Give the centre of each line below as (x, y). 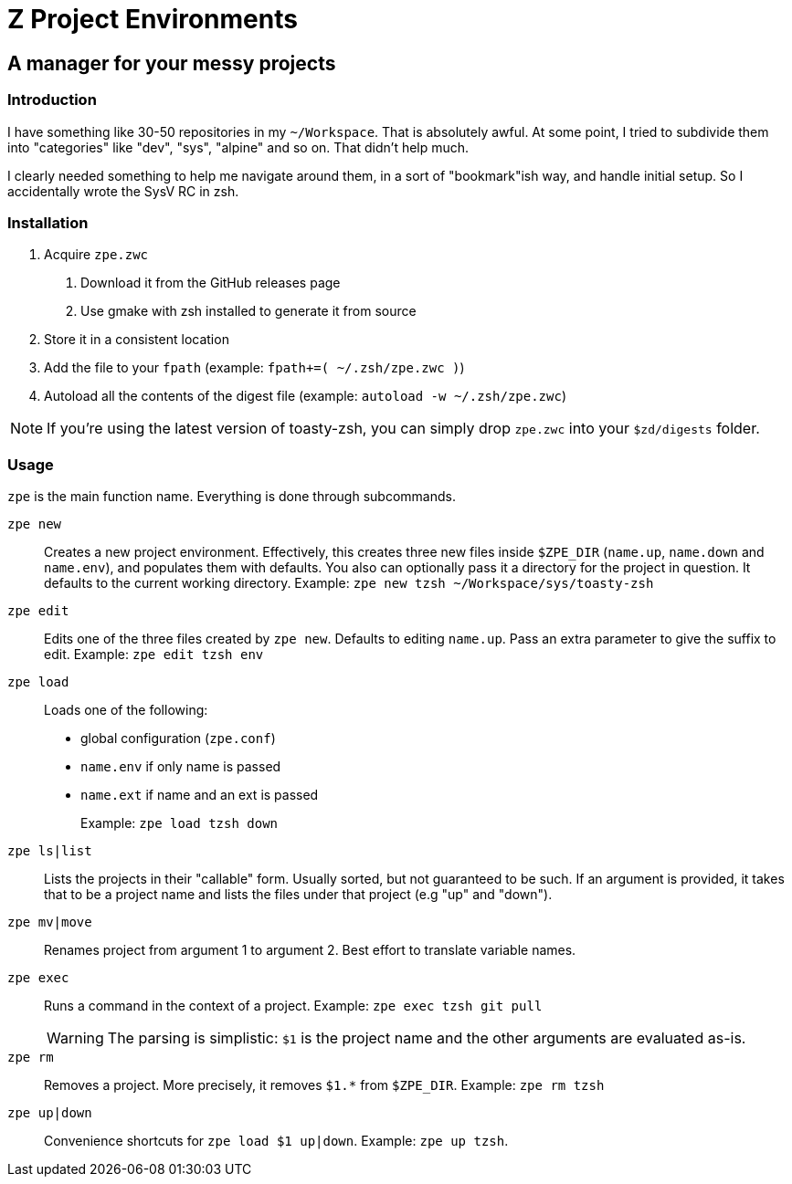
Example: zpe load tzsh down (179, 823)
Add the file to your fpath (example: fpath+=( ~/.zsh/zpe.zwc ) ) (254, 368)
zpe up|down (50, 1113)
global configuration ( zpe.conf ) (178, 739)
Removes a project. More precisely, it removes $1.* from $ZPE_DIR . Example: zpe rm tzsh (324, 1085)
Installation (48, 222)
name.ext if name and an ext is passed (200, 795)
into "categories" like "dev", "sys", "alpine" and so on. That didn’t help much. (238, 147)
